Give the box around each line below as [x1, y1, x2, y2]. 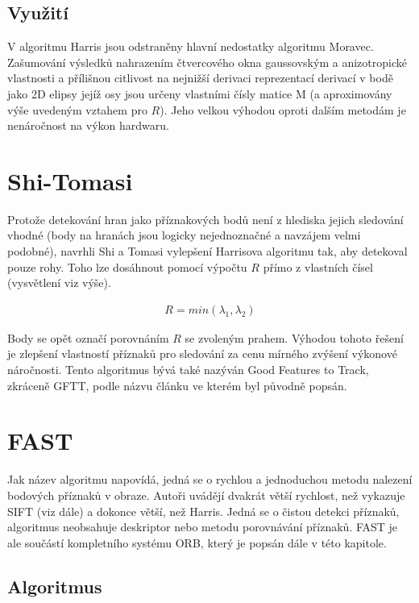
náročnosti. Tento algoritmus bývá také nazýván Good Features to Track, [7, 361, 369, 378]
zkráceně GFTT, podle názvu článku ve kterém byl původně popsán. [7, 376, 347, 393]
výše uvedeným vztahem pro [7, 101, 147, 118]
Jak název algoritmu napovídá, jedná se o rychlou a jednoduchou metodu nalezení [7, 471, 413, 488]
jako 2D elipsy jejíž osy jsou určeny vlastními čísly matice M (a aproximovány [7, 85, 392, 102]
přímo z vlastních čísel [263, 258, 373, 275]
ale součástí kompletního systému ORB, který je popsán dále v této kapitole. [7, 534, 387, 551]
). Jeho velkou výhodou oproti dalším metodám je [160, 101, 406, 118]
